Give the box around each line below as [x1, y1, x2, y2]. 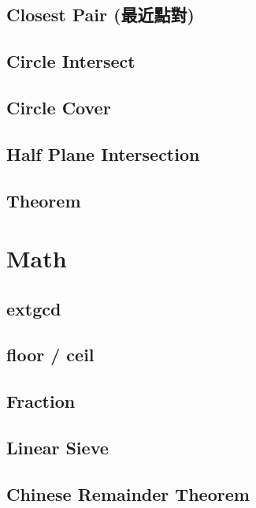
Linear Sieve [6, 435, 109, 460]
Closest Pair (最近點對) [6, 2, 195, 27]
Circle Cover [6, 95, 111, 119]
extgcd [6, 296, 61, 320]
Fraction [6, 389, 76, 413]
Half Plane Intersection [6, 141, 200, 166]
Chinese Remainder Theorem [6, 481, 250, 506]
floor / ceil [6, 342, 95, 367]
